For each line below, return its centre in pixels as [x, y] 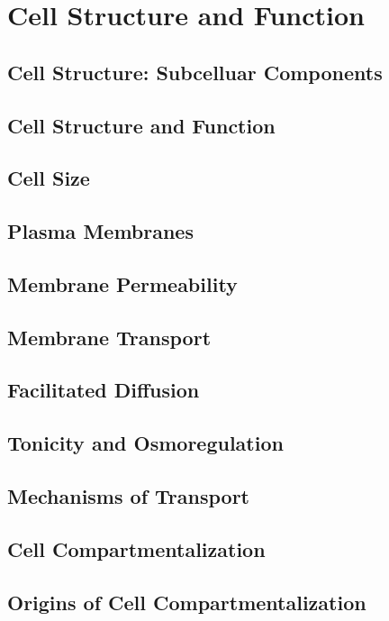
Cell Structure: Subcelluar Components [195, 72]
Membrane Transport [109, 337]
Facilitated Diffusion [104, 390]
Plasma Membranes [100, 231]
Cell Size [49, 178]
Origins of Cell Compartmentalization [187, 602]
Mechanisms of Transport [128, 496]
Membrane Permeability [122, 283]
